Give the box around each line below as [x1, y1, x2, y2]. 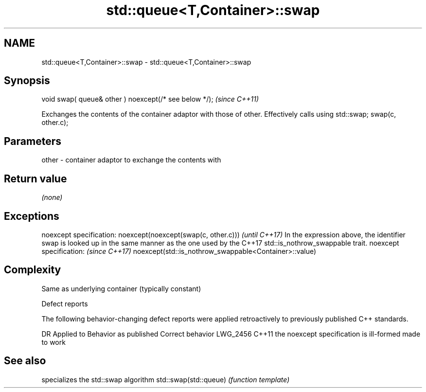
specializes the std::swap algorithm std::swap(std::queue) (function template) [41, 375, 290, 384]
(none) [41, 193, 63, 202]
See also [4, 355, 46, 367]
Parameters [4, 135, 61, 147]
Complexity [4, 264, 61, 276]
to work [41, 338, 66, 346]
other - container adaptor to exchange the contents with [41, 156, 221, 164]
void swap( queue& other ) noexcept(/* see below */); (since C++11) [41, 95, 259, 104]
